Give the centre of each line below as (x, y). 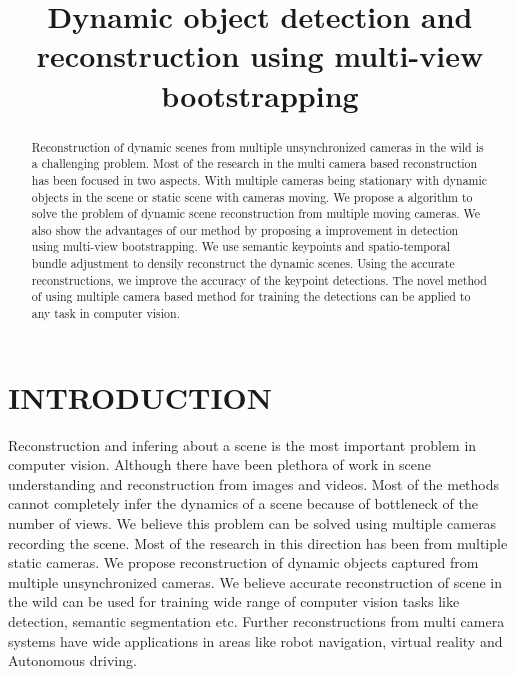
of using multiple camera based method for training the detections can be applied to (251, 296)
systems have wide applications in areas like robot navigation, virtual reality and (255, 640)
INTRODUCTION (140, 396)
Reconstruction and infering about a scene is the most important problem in (242, 444)
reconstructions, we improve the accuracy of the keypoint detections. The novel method (259, 279)
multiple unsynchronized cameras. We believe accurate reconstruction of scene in (255, 581)
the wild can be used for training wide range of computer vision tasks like (234, 601)
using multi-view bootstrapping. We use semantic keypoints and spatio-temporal (241, 246)
